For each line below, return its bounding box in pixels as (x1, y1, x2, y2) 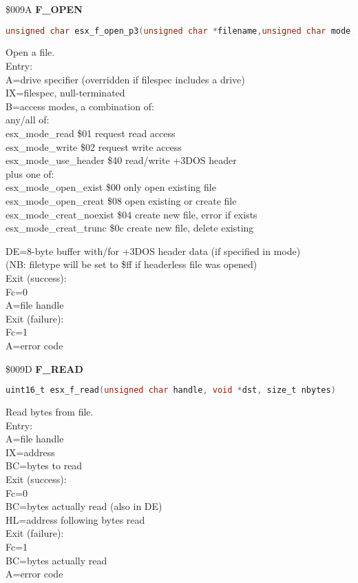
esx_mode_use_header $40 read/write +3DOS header (6, 153, 237, 167)
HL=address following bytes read (6, 512, 145, 526)
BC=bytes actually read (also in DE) (6, 499, 162, 513)
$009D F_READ (6, 361, 83, 376)
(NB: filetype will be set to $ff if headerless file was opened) (6, 257, 257, 272)
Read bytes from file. (6, 405, 94, 418)
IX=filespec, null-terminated (6, 85, 125, 100)
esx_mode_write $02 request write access (6, 139, 182, 154)
